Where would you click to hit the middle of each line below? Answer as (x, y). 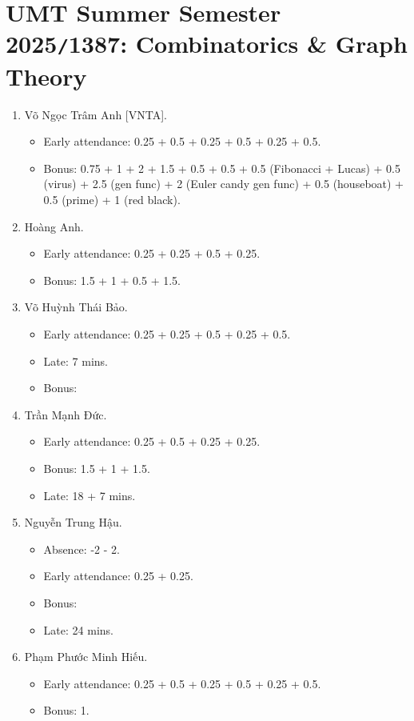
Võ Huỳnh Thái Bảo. (76, 307)
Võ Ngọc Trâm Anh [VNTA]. (96, 114)
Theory (46, 76)
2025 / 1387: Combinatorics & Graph (207, 44)
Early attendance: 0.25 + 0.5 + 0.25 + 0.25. (152, 441)
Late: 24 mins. (78, 629)
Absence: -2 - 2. (82, 549)
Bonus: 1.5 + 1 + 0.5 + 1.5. (112, 280)
